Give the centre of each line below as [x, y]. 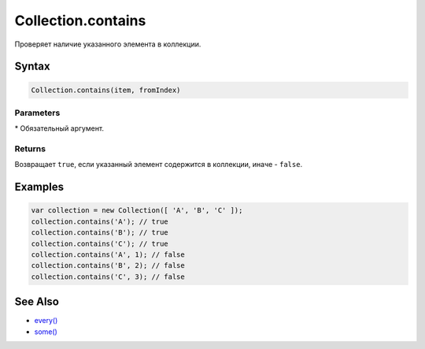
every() [46, 321]
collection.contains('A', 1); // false [108, 254]
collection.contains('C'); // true [100, 243]
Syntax [32, 67]
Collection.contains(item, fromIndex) [106, 90]
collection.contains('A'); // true [100, 221]
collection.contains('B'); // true [100, 233]
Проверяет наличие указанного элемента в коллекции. [108, 44]
